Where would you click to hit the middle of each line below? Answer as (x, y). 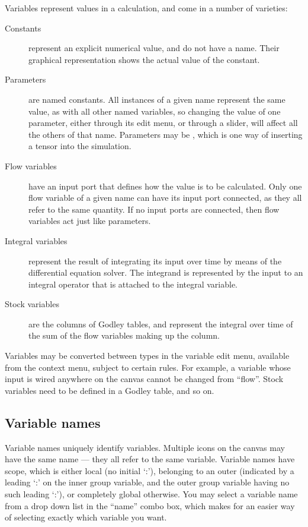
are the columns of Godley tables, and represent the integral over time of (161, 324)
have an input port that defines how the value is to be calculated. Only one (165, 186)
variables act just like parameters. (90, 221)
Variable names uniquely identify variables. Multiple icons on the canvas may (145, 447)
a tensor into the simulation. (80, 146)
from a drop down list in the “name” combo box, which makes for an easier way (150, 505)
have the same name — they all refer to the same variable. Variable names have (150, 459)
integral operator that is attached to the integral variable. (133, 284)
